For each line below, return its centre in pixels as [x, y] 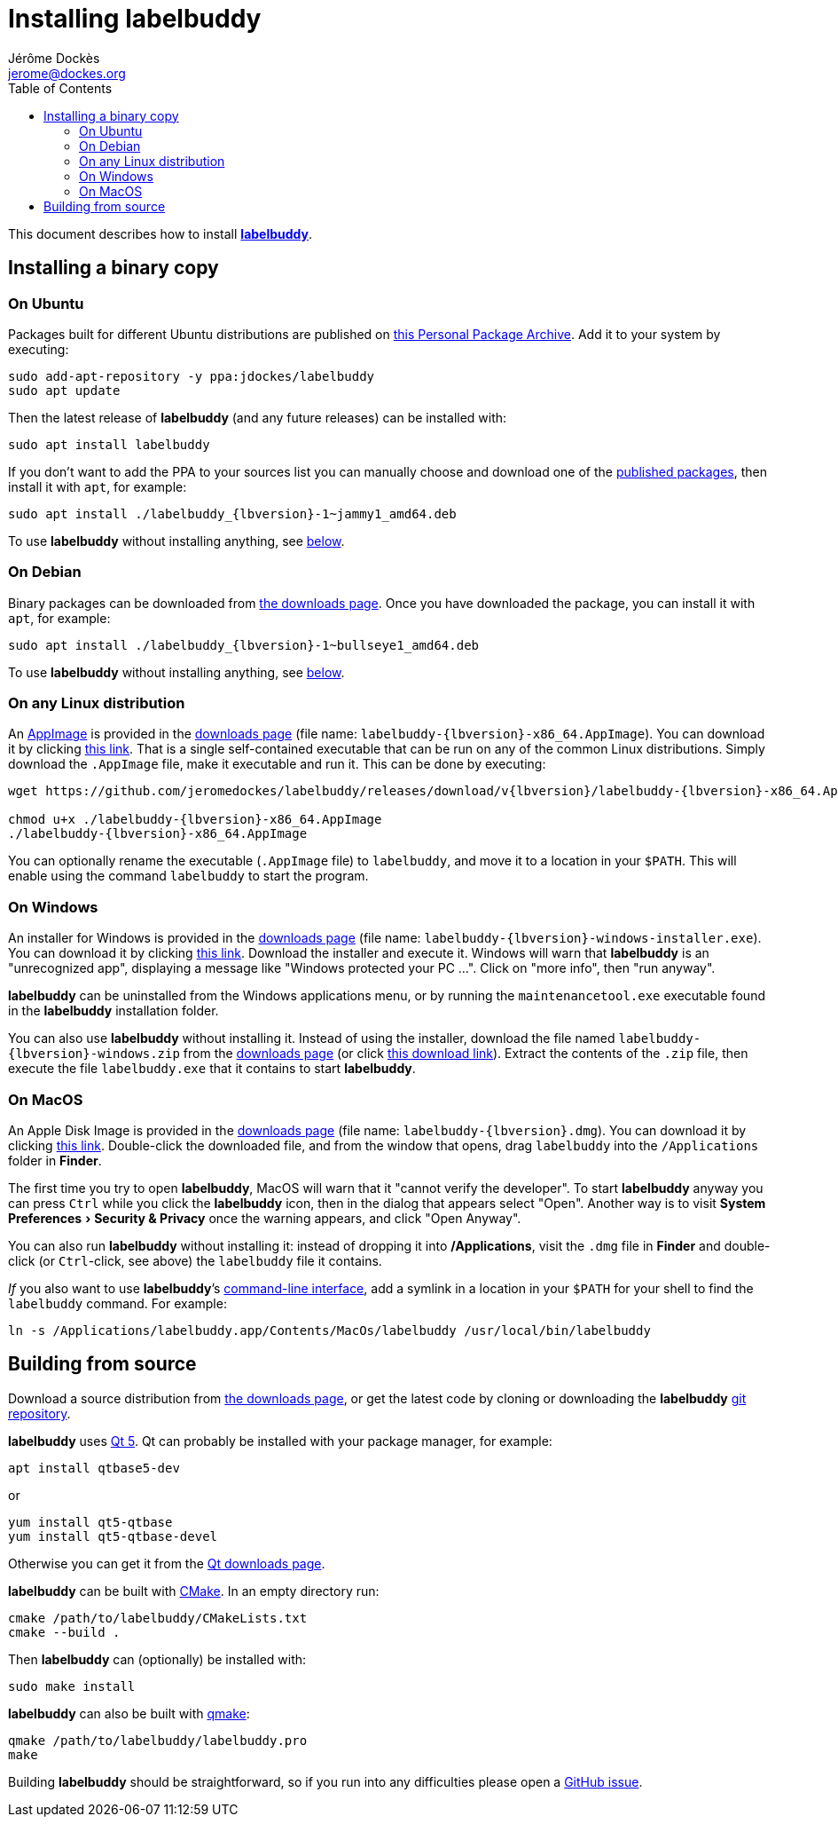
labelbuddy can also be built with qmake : [129, 1713]
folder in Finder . [55, 1160]
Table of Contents [60, 88]
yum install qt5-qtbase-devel [113, 1536]
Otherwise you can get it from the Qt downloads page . [167, 1563]
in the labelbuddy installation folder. [114, 1011]
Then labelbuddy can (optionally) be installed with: [157, 1659]
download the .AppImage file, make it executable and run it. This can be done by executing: [277, 764]
